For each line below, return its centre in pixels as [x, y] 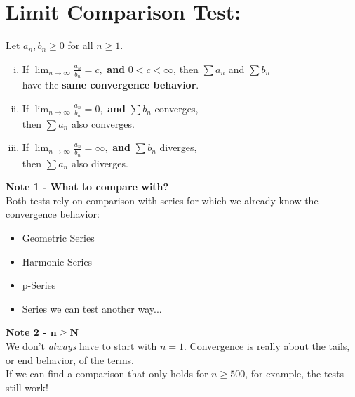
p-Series [39, 285]
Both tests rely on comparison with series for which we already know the [162, 200]
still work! [27, 387]
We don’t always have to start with [81, 345]
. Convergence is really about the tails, [267, 345]
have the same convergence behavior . [110, 84]
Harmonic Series [57, 261]
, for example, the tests [295, 373]
